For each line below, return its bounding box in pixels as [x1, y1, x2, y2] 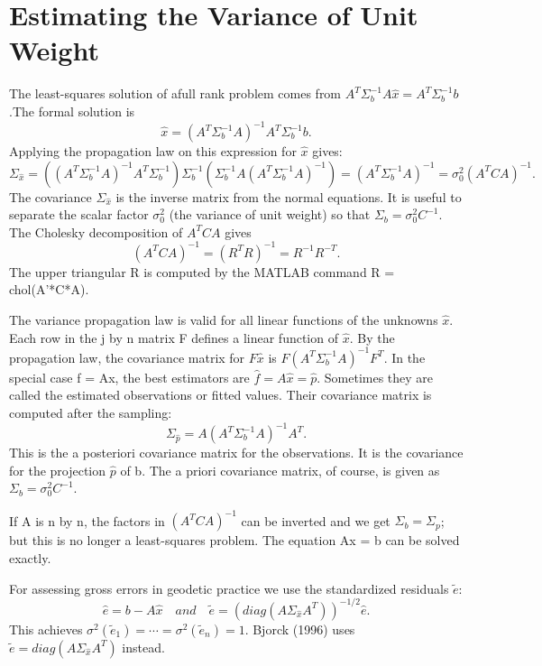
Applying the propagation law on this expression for [9, 142, 297, 160]
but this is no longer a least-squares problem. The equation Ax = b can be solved [9, 531, 460, 550]
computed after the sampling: [9, 402, 172, 421]
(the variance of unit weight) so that [169, 205, 371, 224]
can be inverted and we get [241, 511, 390, 530]
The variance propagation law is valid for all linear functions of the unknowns [9, 310, 438, 329]
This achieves [9, 619, 83, 638]
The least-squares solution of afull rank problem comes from [9, 84, 342, 103]
